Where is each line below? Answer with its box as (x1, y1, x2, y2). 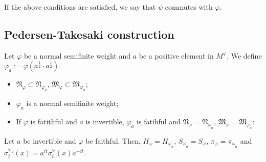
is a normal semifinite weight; (26, 98, 119, 109)
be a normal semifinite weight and (24, 50, 131, 61)
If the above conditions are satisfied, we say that (4, 2, 156, 12)
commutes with (165, 2, 213, 12)
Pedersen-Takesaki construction (4, 26, 174, 42)
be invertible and (23, 135, 76, 146)
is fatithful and (30, 116, 77, 126)
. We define (227, 50, 262, 61)
